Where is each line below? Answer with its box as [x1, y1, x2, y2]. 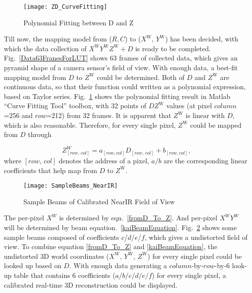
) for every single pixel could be [147, 251, 242, 261]
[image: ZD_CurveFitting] [23, 3, 107, 10]
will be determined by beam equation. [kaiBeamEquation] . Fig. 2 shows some [4, 222, 237, 233]
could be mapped [190, 119, 242, 130]
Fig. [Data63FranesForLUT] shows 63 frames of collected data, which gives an [4, 53, 238, 63]
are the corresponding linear [163, 156, 248, 166]
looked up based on [4, 260, 61, 271]
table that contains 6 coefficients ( [14, 270, 116, 280]
